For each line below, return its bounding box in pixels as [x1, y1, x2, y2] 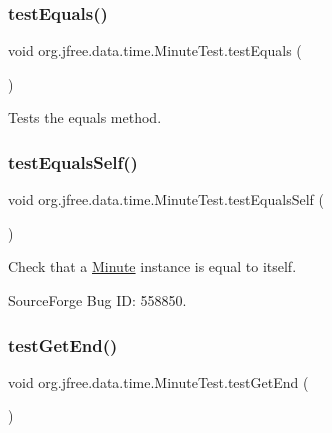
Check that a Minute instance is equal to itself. [8, 256, 297, 277]
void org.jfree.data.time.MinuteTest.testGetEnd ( [8, 371, 309, 392]
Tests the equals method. [8, 107, 162, 128]
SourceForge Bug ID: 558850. [8, 290, 187, 310]
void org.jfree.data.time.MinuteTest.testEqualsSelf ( [8, 189, 324, 210]
